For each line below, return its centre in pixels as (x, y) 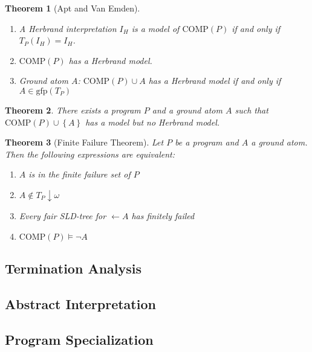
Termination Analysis (73, 268)
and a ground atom (187, 110)
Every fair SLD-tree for (63, 216)
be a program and (207, 142)
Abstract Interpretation (80, 304)
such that (252, 110)
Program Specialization (79, 339)
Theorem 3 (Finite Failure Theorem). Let (84, 142)
